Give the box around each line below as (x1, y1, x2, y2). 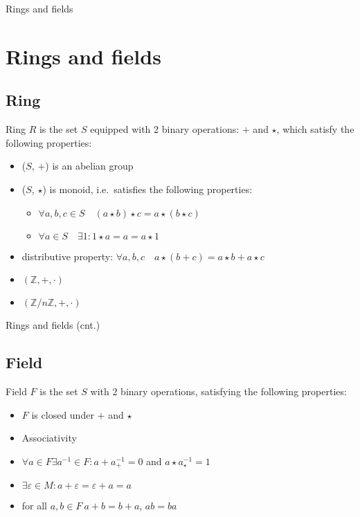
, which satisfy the (276, 122, 354, 136)
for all (21, 498, 48, 513)
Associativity (21, 430, 77, 445)
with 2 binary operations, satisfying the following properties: (90, 383, 347, 398)
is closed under (31, 407, 94, 421)
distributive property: (21, 248, 114, 263)
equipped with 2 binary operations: (90, 122, 240, 136)
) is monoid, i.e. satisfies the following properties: (42, 181, 253, 196)
